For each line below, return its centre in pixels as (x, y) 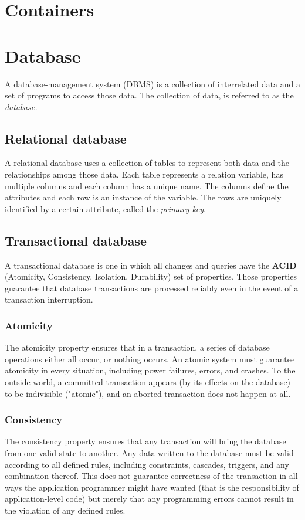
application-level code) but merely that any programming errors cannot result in (149, 499)
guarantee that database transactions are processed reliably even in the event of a (152, 288)
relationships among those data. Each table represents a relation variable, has (144, 174)
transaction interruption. (49, 299)
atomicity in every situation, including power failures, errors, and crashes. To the (150, 370)
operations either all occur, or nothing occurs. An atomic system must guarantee (150, 358)
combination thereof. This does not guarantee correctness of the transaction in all (151, 476)
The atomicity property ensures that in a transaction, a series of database (137, 347)
